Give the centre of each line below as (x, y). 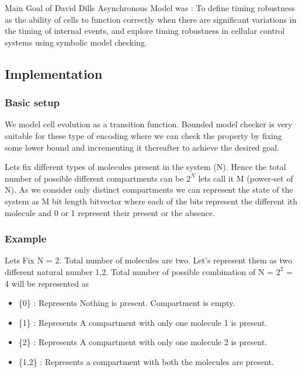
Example (26, 239)
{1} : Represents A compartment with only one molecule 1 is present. (143, 322)
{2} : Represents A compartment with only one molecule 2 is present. (143, 342)
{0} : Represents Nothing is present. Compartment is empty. (127, 303)
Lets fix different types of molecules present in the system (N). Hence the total (145, 167)
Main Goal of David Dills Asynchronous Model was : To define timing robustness (150, 8)
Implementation (54, 73)
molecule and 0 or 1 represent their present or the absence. (110, 212)
